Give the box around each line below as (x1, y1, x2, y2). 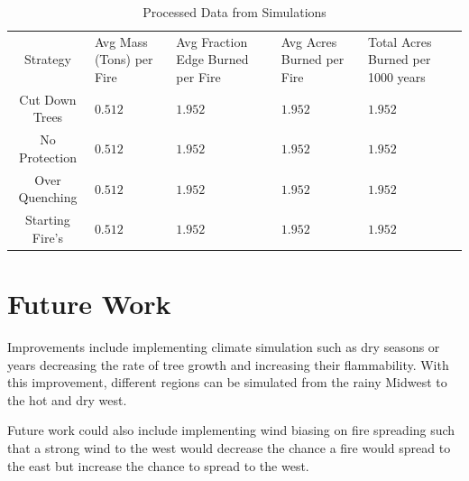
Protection (18, 147, 77, 166)
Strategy (24, 50, 71, 69)
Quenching (18, 188, 78, 207)
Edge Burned (176, 50, 249, 69)
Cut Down (19, 89, 77, 108)
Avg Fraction (176, 32, 248, 51)
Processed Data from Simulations (143, 3, 326, 21)
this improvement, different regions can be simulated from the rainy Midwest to (7, 373, 447, 392)
